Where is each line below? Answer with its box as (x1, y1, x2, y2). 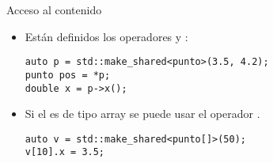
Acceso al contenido (6, 2, 102, 17)
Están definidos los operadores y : (25, 28, 188, 44)
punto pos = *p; (25, 69, 111, 81)
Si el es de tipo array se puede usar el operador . (25, 105, 260, 122)
